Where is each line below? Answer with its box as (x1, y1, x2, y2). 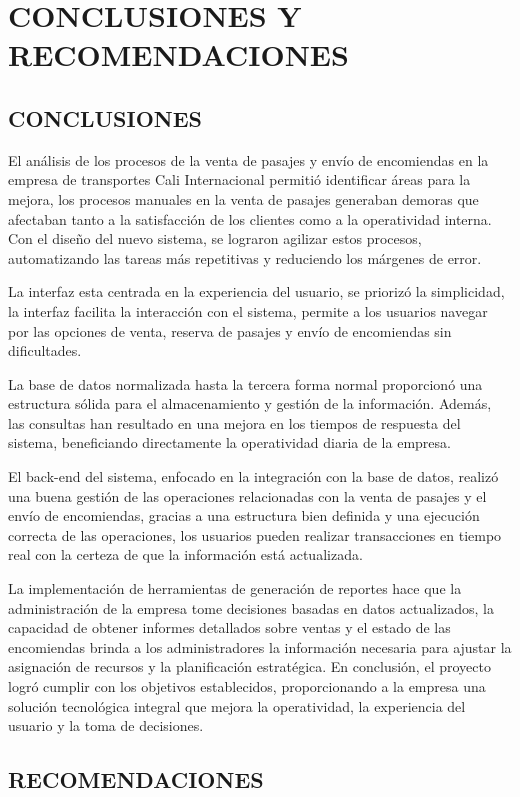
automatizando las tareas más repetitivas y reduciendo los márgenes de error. (8, 247, 482, 268)
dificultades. (8, 340, 82, 361)
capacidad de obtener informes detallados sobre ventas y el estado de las (8, 617, 451, 638)
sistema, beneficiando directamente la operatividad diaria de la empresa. (8, 432, 451, 453)
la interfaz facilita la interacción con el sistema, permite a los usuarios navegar (8, 300, 488, 321)
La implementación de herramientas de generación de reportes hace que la (8, 578, 462, 599)
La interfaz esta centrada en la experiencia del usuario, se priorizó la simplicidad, (8, 281, 505, 302)
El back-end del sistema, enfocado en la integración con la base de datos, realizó (8, 466, 499, 487)
